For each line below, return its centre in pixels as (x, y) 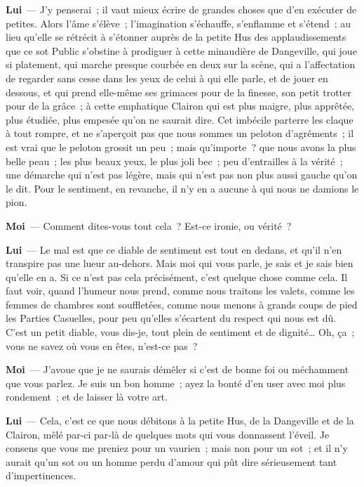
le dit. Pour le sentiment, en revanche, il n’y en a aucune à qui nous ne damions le (182, 188)
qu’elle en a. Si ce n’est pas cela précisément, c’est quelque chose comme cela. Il (177, 277)
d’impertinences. (41, 475)
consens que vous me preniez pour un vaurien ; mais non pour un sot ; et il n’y (177, 448)
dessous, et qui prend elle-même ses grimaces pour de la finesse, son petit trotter (178, 92)
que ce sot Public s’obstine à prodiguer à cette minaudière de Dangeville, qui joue (181, 50)
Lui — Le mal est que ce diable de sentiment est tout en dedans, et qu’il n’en (174, 249)
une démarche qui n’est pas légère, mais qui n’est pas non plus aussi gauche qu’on (182, 175)
